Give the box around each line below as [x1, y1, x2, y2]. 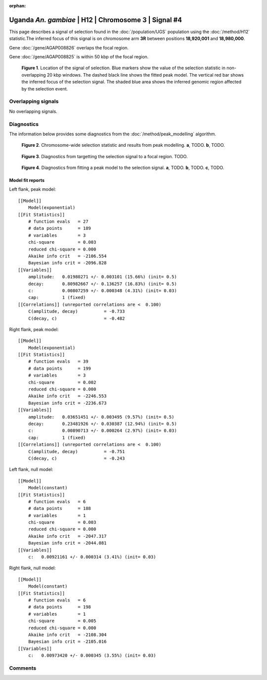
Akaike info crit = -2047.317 [28, 533, 107, 539]
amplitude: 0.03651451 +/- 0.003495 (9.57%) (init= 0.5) [28, 414, 175, 420]
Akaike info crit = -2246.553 [28, 393, 107, 399]
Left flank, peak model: [9, 186, 56, 192]
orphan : [9, 3, 26, 8]
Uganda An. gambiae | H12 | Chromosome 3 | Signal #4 [9, 15, 182, 24]
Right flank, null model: [9, 565, 56, 571]
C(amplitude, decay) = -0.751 [28, 449, 125, 454]
